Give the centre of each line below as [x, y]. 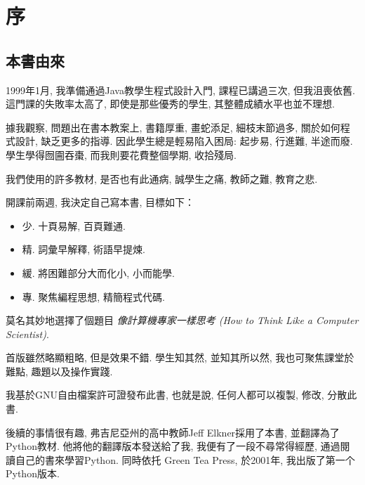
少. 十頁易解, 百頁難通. [74, 225]
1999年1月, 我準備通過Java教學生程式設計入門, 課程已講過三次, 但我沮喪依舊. [180, 90]
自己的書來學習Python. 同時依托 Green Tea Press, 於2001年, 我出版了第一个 [185, 459]
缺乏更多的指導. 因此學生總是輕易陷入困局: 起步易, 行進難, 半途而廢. [197, 141]
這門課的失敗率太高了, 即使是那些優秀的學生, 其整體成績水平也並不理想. [170, 104]
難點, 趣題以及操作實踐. [59, 371]
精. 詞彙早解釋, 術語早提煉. [84, 249]
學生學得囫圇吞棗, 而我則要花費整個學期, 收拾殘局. [121, 154]
